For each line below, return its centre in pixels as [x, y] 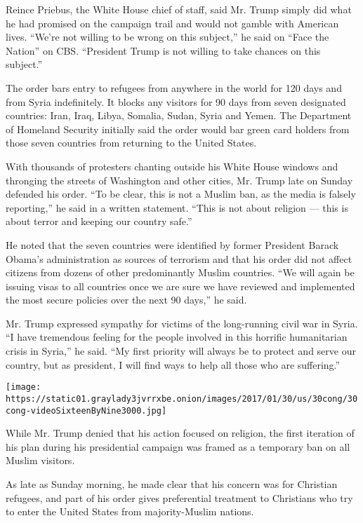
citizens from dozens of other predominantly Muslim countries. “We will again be [180, 272]
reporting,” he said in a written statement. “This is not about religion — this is [177, 207]
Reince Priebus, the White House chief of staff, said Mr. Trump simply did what [179, 9]
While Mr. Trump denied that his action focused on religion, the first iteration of [180, 433]
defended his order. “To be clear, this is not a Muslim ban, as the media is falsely [181, 194]
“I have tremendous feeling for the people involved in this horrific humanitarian [177, 337]
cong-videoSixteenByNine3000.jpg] [86, 410]
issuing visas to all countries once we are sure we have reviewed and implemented [180, 286]
